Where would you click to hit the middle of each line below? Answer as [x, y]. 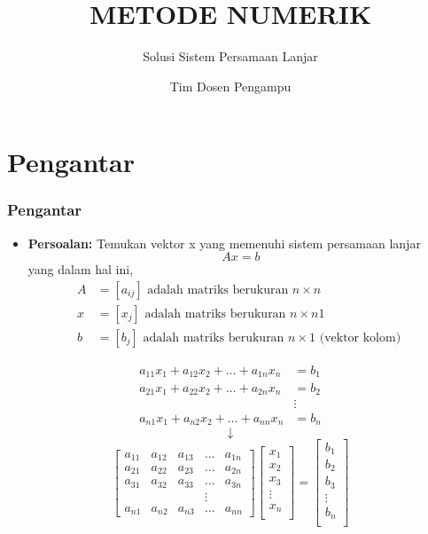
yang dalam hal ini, [81, 269]
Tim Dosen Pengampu [230, 86]
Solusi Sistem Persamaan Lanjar [230, 56]
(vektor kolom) [360, 338]
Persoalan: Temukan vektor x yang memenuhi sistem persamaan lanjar [224, 243]
